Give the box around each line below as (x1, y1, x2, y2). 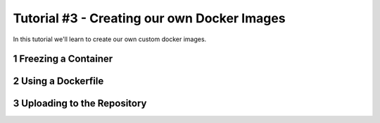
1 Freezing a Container (13, 53, 113, 65)
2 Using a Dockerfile (13, 75, 104, 87)
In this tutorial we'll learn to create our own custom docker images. (13, 35, 207, 43)
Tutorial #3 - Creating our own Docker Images (13, 10, 286, 26)
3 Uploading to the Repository (13, 98, 147, 110)
